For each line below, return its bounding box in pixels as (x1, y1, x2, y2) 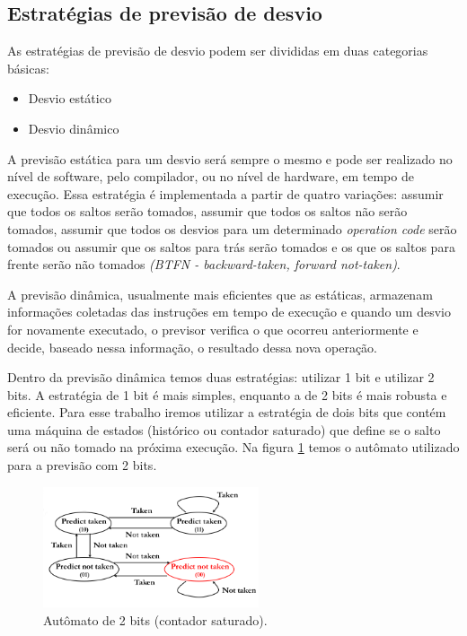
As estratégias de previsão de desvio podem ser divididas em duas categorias (7, 41, 428, 60)
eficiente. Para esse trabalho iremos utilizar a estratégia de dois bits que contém (7, 403, 446, 422)
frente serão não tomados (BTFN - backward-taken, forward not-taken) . (7, 255, 401, 274)
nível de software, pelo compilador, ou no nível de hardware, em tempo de (7, 167, 414, 186)
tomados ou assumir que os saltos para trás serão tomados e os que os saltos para (7, 237, 455, 256)
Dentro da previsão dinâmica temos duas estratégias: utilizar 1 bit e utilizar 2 (7, 368, 435, 387)
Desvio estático (28, 89, 111, 108)
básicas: (7, 58, 49, 77)
